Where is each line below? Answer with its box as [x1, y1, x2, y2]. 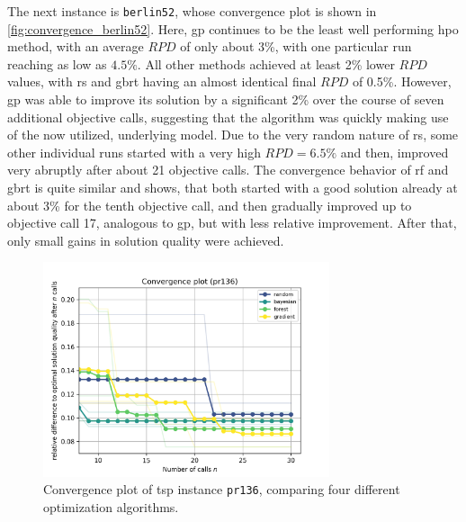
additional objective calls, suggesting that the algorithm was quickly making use [7, 107, 449, 126]
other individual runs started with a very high [7, 142, 261, 161]
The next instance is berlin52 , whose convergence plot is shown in [7, 2, 377, 20]
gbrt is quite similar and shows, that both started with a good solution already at [7, 178, 458, 196]
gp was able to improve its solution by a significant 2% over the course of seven [7, 90, 444, 109]
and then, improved [340, 142, 449, 161]
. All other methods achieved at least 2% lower [137, 54, 395, 73]
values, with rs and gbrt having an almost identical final [7, 72, 317, 91]
